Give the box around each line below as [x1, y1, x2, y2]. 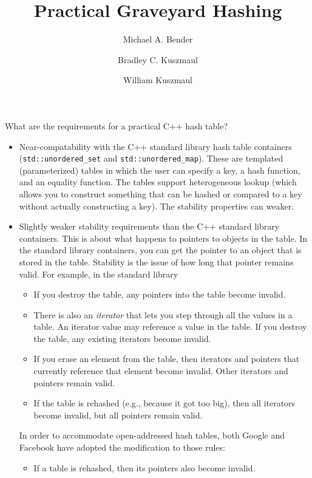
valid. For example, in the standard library [19, 267, 178, 280]
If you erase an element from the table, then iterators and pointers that [33, 352, 300, 365]
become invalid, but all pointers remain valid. [33, 408, 203, 421]
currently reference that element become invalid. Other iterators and [33, 364, 288, 377]
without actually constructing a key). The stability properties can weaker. [19, 199, 294, 212]
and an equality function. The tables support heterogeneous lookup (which [19, 176, 297, 188]
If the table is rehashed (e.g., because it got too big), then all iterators [33, 397, 296, 409]
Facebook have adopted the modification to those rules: [19, 441, 225, 454]
